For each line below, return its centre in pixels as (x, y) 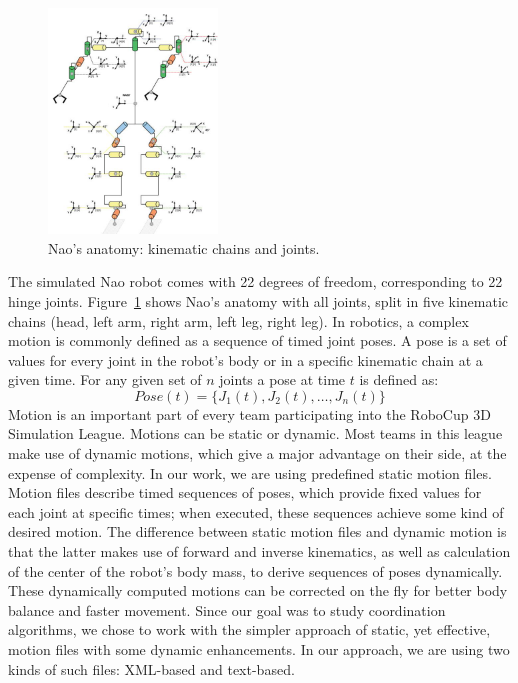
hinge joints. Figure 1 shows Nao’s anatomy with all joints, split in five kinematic (258, 300)
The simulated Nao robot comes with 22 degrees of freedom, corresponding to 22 (255, 281)
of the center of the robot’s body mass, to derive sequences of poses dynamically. (255, 570)
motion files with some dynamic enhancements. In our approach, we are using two (259, 649)
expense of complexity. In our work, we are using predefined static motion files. (250, 472)
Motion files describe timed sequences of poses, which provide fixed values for (245, 492)
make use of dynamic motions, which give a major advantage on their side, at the (257, 453)
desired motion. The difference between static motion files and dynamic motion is (257, 531)
